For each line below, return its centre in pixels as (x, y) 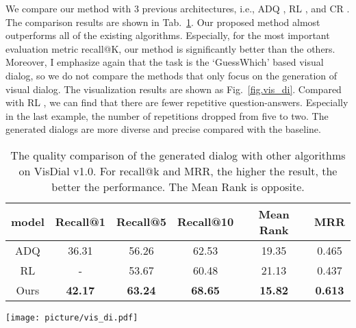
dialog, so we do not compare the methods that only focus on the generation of (171, 75)
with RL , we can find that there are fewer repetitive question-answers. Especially (177, 102)
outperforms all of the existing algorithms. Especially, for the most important (168, 35)
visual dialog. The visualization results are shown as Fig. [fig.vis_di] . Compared (174, 89)
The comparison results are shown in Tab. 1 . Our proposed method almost (163, 22)
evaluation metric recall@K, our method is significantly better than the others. (170, 48)
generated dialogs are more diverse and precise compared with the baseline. (163, 129)
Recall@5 (141, 222)
